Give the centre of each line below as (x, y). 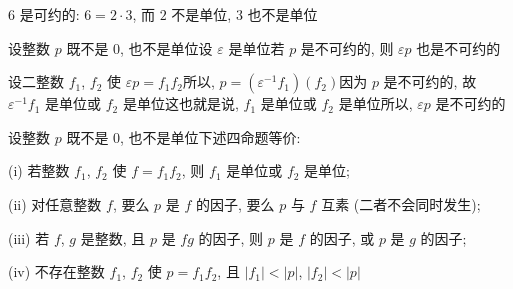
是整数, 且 (113, 237)
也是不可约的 (458, 47)
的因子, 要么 (235, 203)
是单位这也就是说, (180, 103)
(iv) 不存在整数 (56, 271)
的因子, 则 (231, 237)
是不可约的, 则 (347, 47)
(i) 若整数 (39, 170)
